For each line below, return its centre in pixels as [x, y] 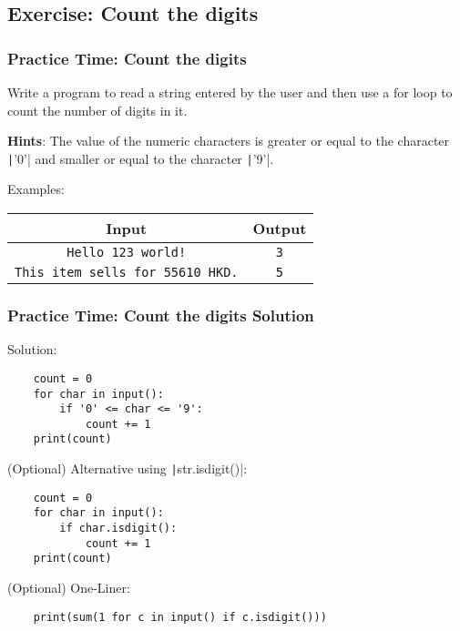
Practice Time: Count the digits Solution [161, 315]
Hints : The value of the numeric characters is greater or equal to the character [229, 141]
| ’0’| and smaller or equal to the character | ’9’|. [141, 158]
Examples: [36, 189]
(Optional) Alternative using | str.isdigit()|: [128, 468]
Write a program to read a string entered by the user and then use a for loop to [230, 92]
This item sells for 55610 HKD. [127, 273]
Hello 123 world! [127, 253]
